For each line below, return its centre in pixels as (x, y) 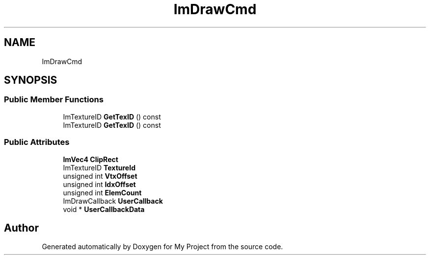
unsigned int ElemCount (102, 192)
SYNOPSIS (31, 80)
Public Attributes (37, 142)
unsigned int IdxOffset (99, 184)
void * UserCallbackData (104, 209)
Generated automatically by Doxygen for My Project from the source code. (162, 247)
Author (21, 228)
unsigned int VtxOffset (100, 176)
